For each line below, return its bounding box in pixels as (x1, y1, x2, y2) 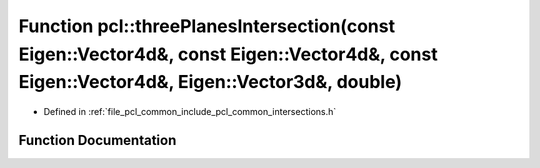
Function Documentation (18, 131, 177, 149)
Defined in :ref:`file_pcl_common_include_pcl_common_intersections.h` (43, 106, 337, 118)
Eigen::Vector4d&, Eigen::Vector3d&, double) (18, 71, 403, 94)
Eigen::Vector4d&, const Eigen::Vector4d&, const (18, 43, 439, 65)
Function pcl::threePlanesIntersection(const (18, 15, 395, 37)
